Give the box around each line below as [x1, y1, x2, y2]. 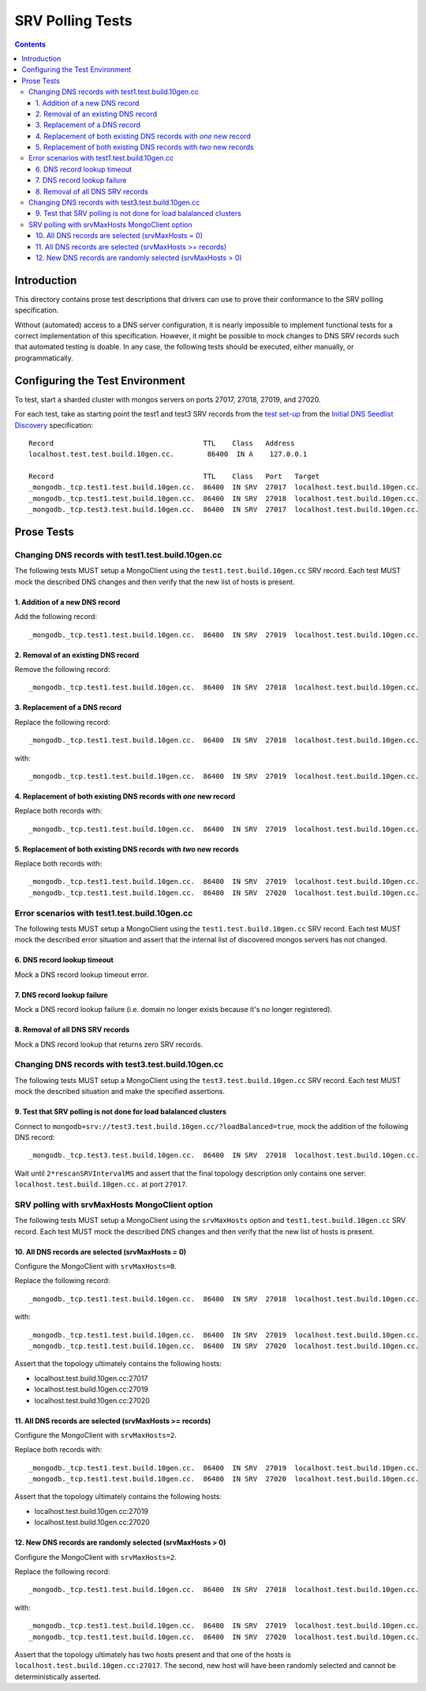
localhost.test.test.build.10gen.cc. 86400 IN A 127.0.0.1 [28, 450, 308, 459]
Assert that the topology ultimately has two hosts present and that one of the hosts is [14, 1649, 292, 1659]
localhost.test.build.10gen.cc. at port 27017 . [14, 1180, 189, 1189]
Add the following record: [14, 612, 98, 621]
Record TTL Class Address [28, 439, 295, 447]
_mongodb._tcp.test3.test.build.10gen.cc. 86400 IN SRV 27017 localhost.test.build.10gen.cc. [28, 505, 420, 514]
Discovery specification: [14, 420, 94, 430]
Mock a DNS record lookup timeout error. [14, 969, 149, 979]
